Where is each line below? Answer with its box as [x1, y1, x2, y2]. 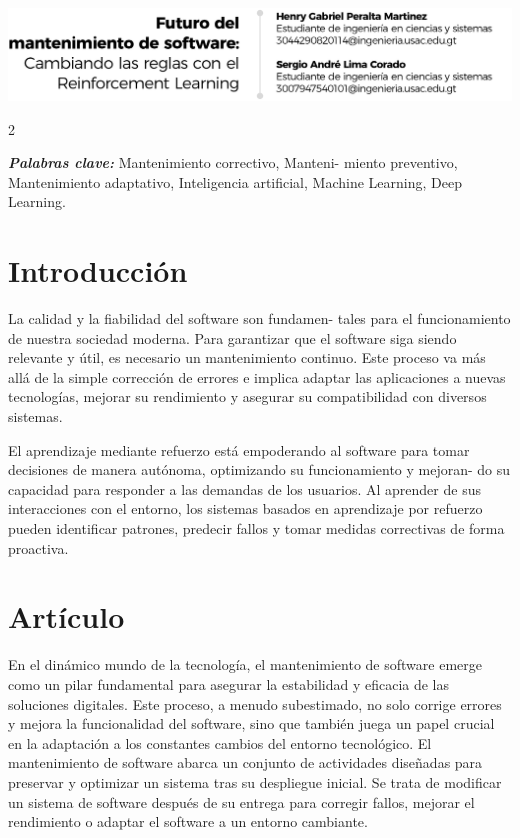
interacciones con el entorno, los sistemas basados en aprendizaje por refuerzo [8, 498, 483, 519]
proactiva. [8, 537, 69, 558]
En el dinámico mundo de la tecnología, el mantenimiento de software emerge [8, 654, 482, 675]
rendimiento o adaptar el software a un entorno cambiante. [8, 811, 368, 832]
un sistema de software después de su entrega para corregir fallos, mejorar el [8, 791, 475, 812]
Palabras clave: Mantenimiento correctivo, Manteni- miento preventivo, [8, 152, 458, 173]
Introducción [8, 250, 188, 291]
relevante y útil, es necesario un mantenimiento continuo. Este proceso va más [8, 347, 486, 368]
